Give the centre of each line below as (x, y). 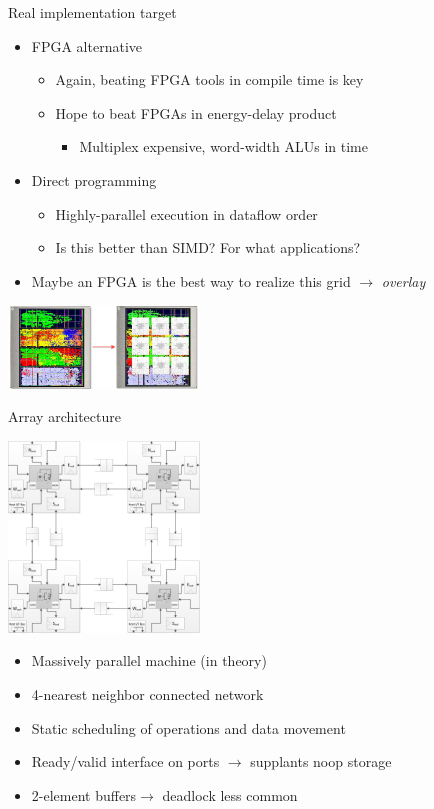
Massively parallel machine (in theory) (149, 660)
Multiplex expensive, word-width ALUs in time (223, 146)
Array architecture (64, 416)
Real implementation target (92, 12)
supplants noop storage (321, 761)
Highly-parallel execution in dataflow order (186, 213)
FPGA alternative (87, 45)
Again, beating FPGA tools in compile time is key (209, 79)
